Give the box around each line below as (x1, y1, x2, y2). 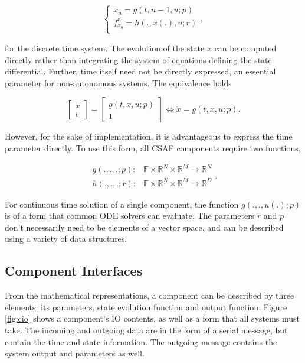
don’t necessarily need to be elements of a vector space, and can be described (5, 221, 284, 233)
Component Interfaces (5, 261, 143, 280)
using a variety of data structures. (5, 232, 127, 245)
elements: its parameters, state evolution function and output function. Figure (5, 300, 287, 313)
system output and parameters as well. (5, 347, 145, 359)
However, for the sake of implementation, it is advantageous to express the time (5, 130, 293, 142)
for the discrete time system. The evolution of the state (5, 41, 205, 54)
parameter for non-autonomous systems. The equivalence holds (5, 76, 232, 89)
